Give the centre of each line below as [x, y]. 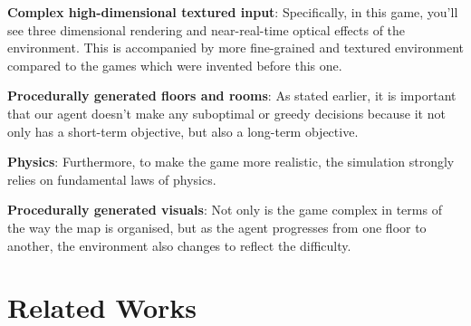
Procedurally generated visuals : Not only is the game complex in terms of [225, 210]
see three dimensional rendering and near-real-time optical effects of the [207, 29]
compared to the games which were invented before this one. [175, 65]
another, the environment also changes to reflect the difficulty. [179, 245]
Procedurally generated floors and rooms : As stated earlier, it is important [232, 96]
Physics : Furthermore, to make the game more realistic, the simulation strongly [231, 162]
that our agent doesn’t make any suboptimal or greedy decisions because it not [226, 113]
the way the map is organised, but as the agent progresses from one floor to [217, 227]
